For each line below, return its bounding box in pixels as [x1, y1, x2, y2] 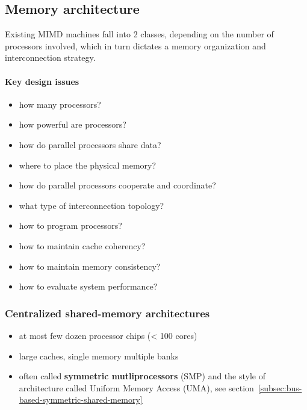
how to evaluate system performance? [19, 280, 158, 293]
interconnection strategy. [5, 51, 96, 64]
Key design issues [5, 75, 79, 87]
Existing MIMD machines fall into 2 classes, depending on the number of [5, 28, 274, 40]
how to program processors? [19, 219, 122, 232]
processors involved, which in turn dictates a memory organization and [5, 39, 266, 52]
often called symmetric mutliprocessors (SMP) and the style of [19, 370, 265, 382]
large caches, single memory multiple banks [19, 349, 179, 362]
